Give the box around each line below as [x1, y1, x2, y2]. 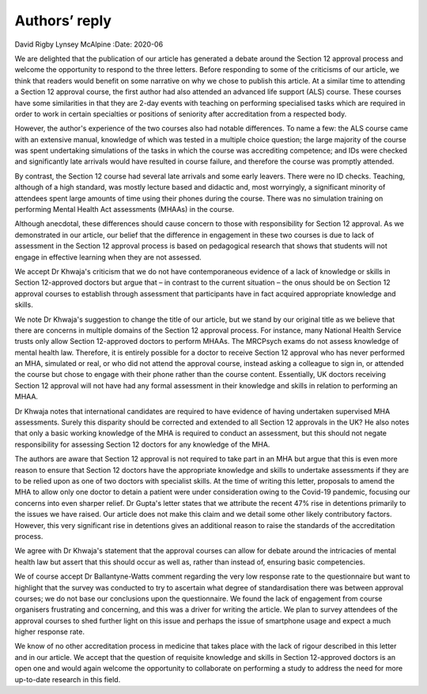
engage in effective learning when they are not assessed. [14, 252, 202, 262]
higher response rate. [14, 627, 85, 636]
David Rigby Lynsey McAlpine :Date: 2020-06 [14, 40, 164, 49]
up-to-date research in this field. [14, 674, 121, 684]
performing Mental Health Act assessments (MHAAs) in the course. [14, 205, 235, 214]
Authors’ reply [14, 12, 112, 29]
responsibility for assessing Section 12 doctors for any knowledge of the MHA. [14, 439, 270, 449]
